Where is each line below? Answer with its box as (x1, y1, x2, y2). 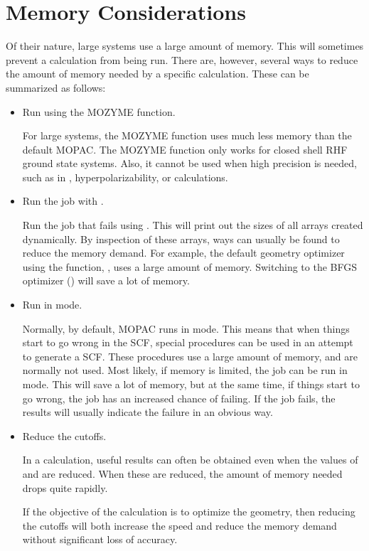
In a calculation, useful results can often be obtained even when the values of (22, 452, 358, 467)
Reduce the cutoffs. (22, 428, 107, 443)
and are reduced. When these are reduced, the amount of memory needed (22, 466, 343, 481)
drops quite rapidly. (22, 480, 108, 495)
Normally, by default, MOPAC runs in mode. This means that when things (22, 321, 350, 336)
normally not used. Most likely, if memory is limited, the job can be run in (22, 363, 348, 378)
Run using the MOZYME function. (22, 104, 176, 119)
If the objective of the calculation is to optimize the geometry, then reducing (22, 504, 355, 519)
